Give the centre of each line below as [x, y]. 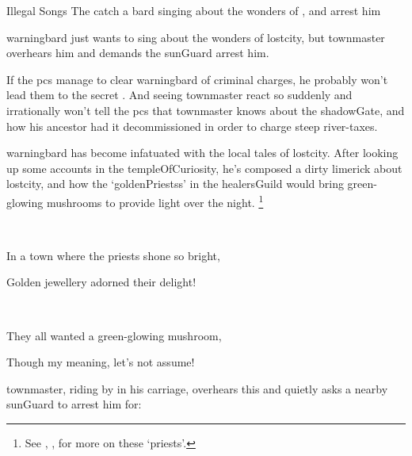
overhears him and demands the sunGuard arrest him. [138, 53]
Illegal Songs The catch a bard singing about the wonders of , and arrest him [194, 10]
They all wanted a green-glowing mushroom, [114, 335]
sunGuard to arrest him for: [74, 404]
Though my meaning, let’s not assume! [101, 362]
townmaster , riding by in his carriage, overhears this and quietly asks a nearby [197, 388]
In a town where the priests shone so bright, [113, 255]
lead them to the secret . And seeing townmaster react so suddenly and [179, 95]
